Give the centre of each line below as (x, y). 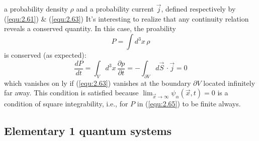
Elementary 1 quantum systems (88, 131)
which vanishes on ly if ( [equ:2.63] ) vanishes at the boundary (98, 83)
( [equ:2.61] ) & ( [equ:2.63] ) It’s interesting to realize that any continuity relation (126, 18)
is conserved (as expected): (45, 55)
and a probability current (115, 9)
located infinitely (229, 83)
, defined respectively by (198, 9)
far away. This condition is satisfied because (71, 93)
